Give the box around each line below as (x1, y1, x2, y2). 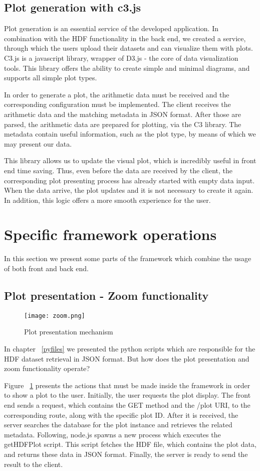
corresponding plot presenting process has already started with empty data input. (4, 175, 255, 185)
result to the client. (4, 458, 63, 469)
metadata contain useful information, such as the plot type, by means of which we (4, 129, 256, 139)
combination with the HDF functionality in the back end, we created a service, (4, 33, 246, 43)
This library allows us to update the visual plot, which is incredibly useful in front (4, 155, 256, 166)
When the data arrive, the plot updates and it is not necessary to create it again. (4, 185, 253, 195)
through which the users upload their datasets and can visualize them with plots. (4, 43, 253, 53)
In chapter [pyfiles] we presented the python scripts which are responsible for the (4, 343, 255, 354)
